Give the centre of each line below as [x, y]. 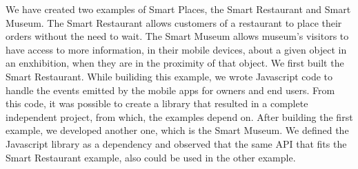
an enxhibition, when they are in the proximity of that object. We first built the [175, 63]
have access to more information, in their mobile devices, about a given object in [176, 49]
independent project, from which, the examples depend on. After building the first [179, 116]
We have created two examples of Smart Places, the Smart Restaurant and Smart [178, 9]
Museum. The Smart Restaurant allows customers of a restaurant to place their [174, 22]
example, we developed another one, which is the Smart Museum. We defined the [177, 130]
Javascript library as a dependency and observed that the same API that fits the [176, 143]
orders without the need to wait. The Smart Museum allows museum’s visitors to [177, 36]
